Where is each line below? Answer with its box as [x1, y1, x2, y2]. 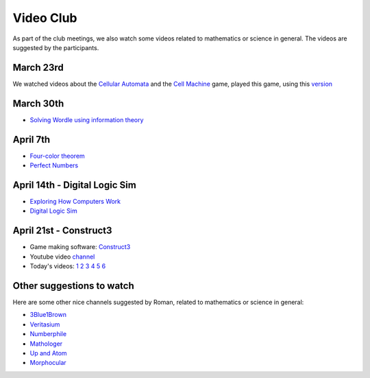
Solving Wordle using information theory [29, 115, 144, 123]
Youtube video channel [29, 252, 95, 261]
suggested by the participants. [12, 43, 99, 51]
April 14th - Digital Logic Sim [12, 179, 136, 191]
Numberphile [29, 330, 67, 338]
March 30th [12, 97, 64, 109]
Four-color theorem [29, 152, 85, 160]
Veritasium [29, 320, 60, 329]
